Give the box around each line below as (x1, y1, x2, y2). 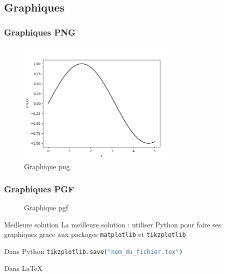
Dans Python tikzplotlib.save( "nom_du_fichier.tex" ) (4, 246, 183, 256)
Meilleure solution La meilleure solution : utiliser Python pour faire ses (4, 219, 221, 229)
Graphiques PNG (4, 26, 75, 38)
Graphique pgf (24, 202, 68, 213)
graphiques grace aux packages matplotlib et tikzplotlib (4, 229, 186, 239)
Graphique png (24, 161, 70, 172)
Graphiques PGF (4, 182, 74, 195)
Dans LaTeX (4, 262, 43, 273)
